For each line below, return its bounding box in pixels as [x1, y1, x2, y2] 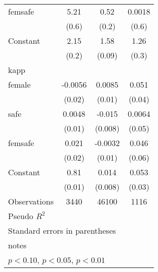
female [8, 79, 31, 90]
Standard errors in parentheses [8, 225, 116, 236]
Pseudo [8, 210, 34, 222]
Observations [8, 195, 54, 207]
